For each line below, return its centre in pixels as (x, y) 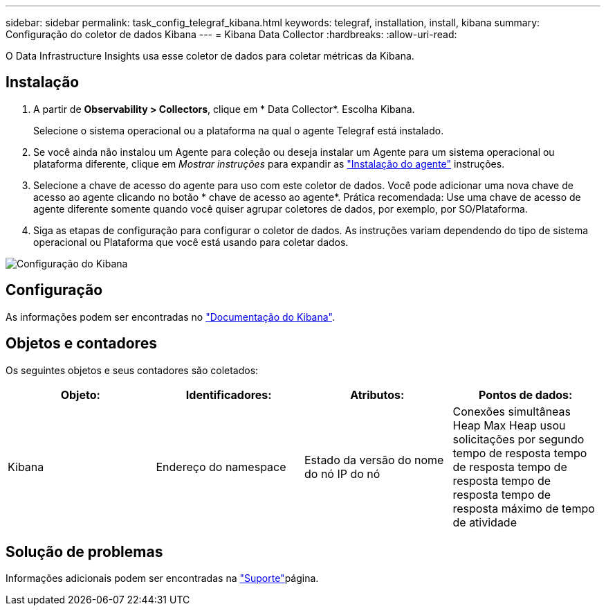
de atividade (485, 522)
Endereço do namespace (221, 467)
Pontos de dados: (526, 395)
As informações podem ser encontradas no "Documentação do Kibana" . (171, 317)
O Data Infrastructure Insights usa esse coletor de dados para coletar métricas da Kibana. (210, 56)
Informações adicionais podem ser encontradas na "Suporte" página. (162, 578)
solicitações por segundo (518, 439)
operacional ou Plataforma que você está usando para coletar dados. (191, 242)
